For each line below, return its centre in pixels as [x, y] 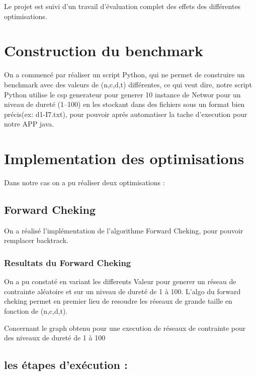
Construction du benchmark [104, 50]
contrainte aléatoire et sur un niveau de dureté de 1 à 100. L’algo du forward [122, 291]
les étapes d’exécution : [66, 365]
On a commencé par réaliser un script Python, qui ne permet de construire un [124, 75]
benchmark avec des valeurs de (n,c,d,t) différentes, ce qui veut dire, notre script [128, 84]
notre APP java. [29, 124]
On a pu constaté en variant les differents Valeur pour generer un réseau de [120, 281]
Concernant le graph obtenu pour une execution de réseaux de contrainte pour [125, 328]
